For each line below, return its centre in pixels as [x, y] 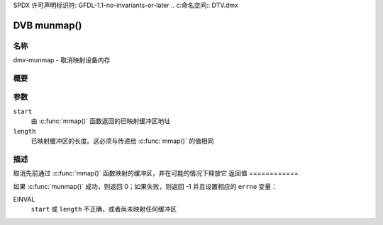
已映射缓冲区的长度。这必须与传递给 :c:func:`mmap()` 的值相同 [122, 141]
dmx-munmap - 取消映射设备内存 [62, 60]
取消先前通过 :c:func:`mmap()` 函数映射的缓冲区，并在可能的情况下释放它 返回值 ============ [156, 173]
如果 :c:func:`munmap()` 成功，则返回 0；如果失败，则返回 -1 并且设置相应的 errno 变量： [145, 186]
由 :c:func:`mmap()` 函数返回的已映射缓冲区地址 [100, 121]
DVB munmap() [48, 25]
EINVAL [24, 199]
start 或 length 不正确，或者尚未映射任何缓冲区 [104, 209]
